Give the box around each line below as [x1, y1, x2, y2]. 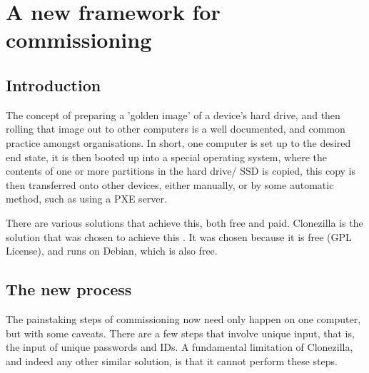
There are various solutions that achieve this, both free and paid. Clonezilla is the [6, 215, 363, 230]
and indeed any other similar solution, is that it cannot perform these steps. [6, 353, 338, 368]
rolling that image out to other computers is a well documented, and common [6, 121, 345, 136]
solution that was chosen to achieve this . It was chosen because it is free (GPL [6, 229, 352, 244]
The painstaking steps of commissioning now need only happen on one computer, [6, 311, 361, 326]
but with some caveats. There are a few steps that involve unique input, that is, [6, 325, 355, 340]
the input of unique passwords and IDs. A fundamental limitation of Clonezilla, [6, 339, 353, 354]
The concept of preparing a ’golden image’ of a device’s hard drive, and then [6, 107, 340, 122]
